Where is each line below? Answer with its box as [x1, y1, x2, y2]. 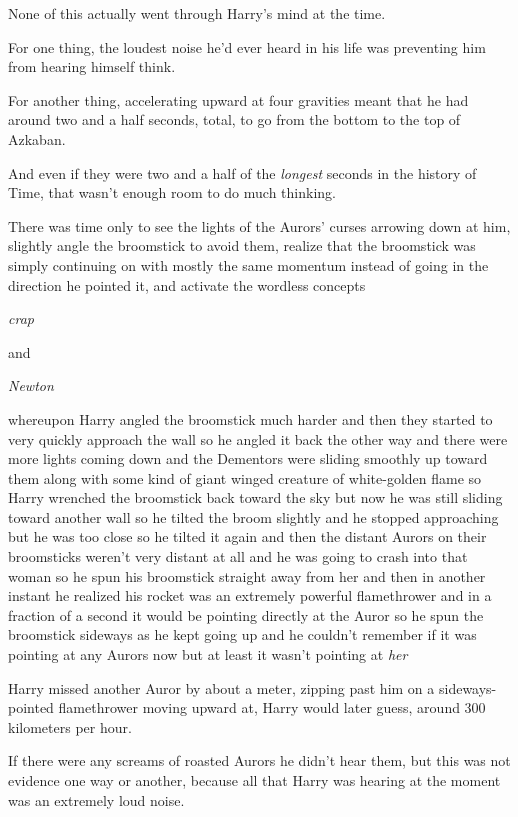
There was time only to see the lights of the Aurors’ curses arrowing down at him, [8, 215, 511, 236]
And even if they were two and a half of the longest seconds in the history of [8, 162, 477, 183]
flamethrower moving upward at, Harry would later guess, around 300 [58, 697, 486, 718]
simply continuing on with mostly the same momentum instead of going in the [8, 254, 489, 275]
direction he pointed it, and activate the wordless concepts [8, 274, 366, 295]
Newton [8, 375, 54, 396]
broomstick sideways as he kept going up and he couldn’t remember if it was [8, 624, 477, 645]
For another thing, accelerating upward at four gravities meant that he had [8, 89, 469, 110]
